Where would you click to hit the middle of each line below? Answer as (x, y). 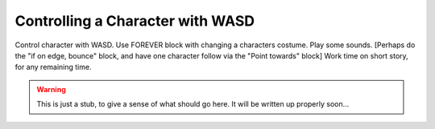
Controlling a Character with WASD (135, 21)
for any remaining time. (53, 67)
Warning (51, 89)
